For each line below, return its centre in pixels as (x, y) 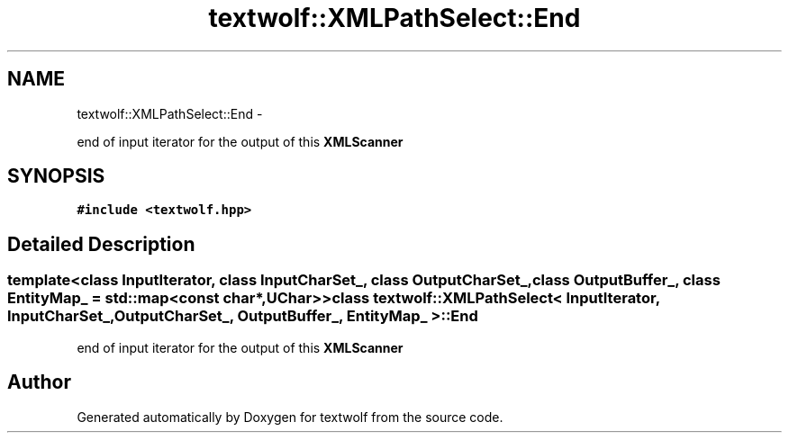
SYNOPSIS (56, 176)
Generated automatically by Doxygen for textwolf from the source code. (290, 417)
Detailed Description (101, 244)
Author (39, 382)
